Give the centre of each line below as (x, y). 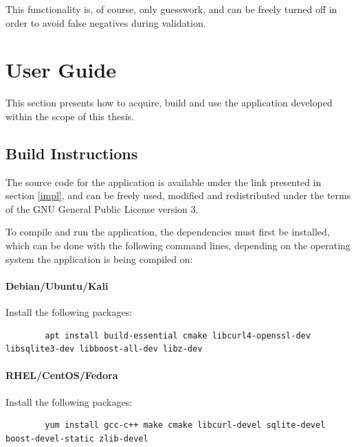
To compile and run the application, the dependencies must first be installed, (168, 232)
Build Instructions (72, 153)
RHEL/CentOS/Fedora (62, 375)
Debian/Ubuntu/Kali (57, 285)
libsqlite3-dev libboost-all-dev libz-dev (104, 349)
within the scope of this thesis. (70, 116)
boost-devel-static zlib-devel (77, 438)
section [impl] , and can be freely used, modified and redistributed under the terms (178, 195)
